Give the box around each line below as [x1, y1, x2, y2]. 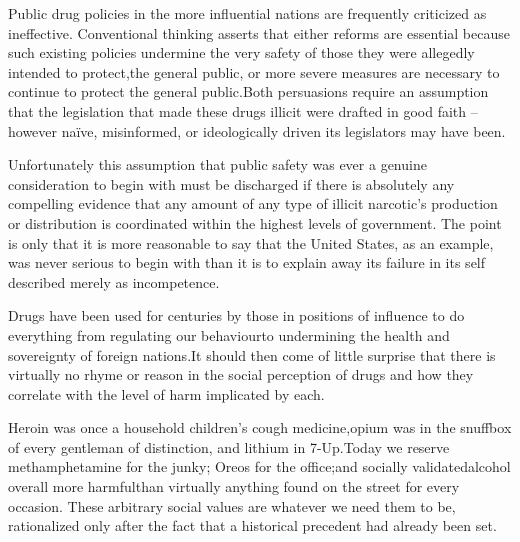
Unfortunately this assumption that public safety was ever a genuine [8, 154, 427, 175]
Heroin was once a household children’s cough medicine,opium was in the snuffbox [8, 417, 512, 438]
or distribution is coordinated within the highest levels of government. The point [8, 212, 502, 233]
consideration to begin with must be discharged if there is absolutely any [8, 173, 455, 194]
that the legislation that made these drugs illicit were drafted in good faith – [8, 100, 478, 121]
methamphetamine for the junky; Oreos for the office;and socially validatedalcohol [8, 456, 511, 477]
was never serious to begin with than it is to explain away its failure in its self [8, 252, 486, 273]
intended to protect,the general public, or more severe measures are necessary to [8, 61, 500, 82]
